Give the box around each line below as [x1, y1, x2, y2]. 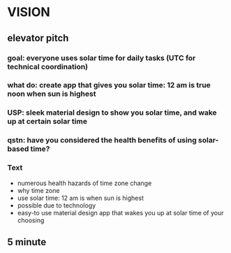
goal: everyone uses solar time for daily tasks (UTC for [7, 53, 196, 63]
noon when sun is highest [7, 89, 96, 99]
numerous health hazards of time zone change [17, 179, 152, 187]
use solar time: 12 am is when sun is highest [17, 194, 144, 202]
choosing [17, 216, 45, 224]
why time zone [17, 186, 60, 194]
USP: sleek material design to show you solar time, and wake [7, 108, 218, 117]
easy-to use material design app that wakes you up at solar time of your [17, 208, 225, 217]
